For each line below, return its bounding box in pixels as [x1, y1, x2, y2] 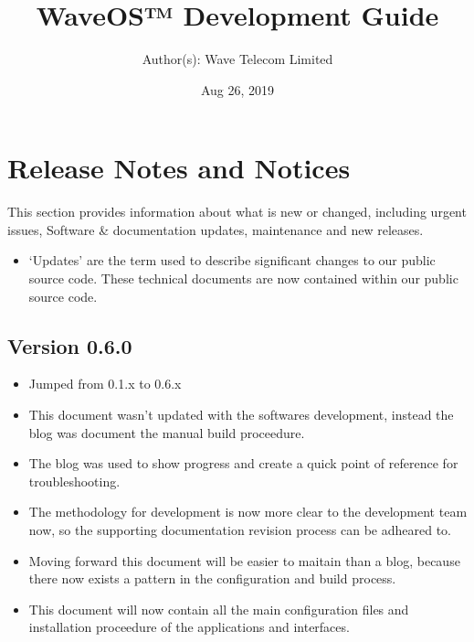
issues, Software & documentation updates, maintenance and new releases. [7, 219, 424, 239]
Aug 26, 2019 [200, 80, 275, 99]
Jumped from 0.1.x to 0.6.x [28, 374, 182, 393]
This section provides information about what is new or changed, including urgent [7, 202, 467, 221]
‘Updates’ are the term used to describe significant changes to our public [28, 251, 436, 270]
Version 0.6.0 [7, 331, 132, 359]
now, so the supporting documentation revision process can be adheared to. [28, 519, 451, 539]
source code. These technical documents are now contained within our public [28, 269, 458, 288]
